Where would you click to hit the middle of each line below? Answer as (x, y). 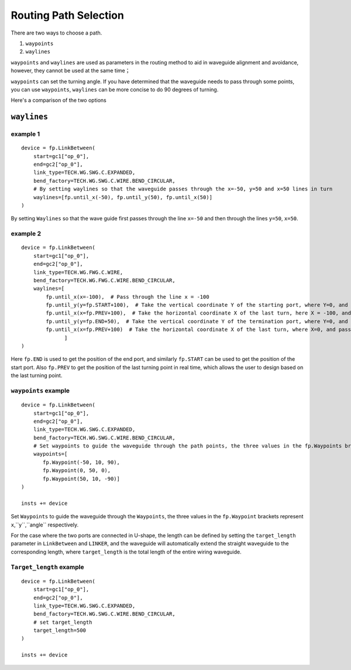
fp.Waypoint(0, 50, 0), (77, 471)
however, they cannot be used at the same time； (70, 71)
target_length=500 (60, 630)
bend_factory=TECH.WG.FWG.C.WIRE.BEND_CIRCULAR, (104, 280)
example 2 (26, 234)
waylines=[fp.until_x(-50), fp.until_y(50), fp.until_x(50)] (123, 197)
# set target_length (63, 622)
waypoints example (40, 391)
